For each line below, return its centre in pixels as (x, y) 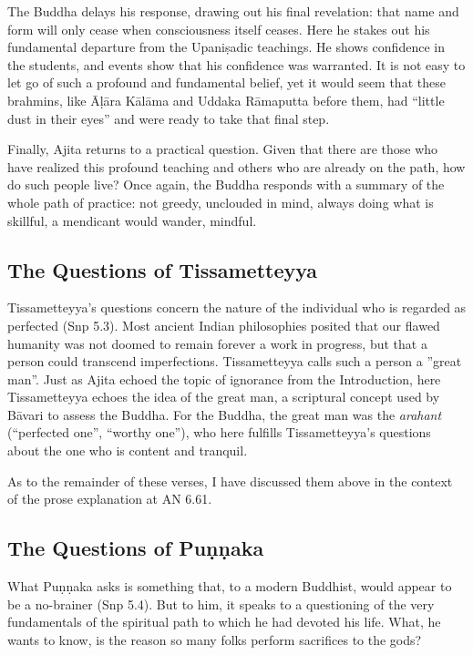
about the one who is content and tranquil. (128, 450)
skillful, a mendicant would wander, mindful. (132, 220)
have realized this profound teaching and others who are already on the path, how (236, 166)
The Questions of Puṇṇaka (136, 548)
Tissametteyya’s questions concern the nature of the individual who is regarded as (237, 307)
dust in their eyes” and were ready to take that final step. (169, 118)
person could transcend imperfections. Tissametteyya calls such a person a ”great (235, 361)
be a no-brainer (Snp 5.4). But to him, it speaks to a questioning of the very (221, 604)
